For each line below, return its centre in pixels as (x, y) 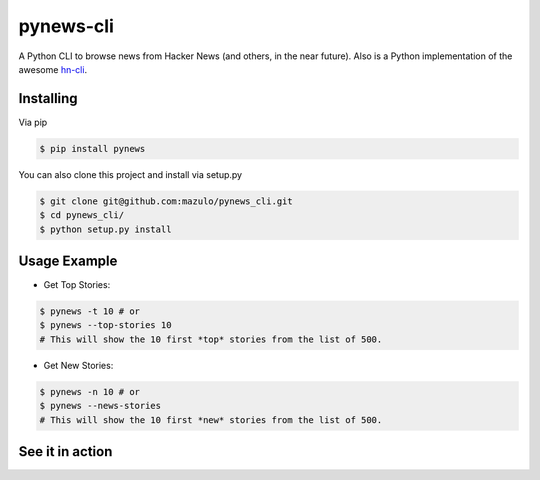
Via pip (33, 122)
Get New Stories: (78, 365)
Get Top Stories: (77, 285)
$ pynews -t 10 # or (89, 311)
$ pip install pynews (92, 148)
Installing (48, 98)
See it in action (65, 451)
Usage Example (68, 260)
